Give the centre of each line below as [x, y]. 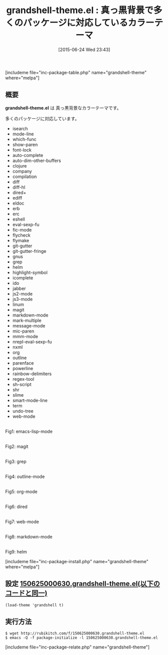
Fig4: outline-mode [25, 476]
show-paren [25, 144]
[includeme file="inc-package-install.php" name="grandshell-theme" [77, 561]
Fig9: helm [16, 552]
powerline [23, 368]
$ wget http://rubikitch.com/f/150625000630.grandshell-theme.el [75, 633]
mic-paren [23, 331]
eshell [19, 219]
